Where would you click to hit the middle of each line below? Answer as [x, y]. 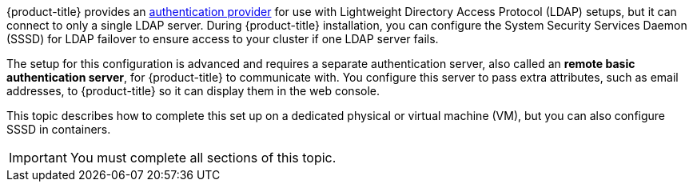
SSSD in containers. [59, 129]
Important [38, 158]
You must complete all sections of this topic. [203, 158]
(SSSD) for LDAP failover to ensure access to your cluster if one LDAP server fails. [223, 39]
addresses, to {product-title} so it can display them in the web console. [193, 91]
